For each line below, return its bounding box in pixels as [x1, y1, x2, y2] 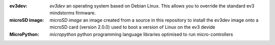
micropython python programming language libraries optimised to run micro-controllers [49, 31, 233, 37]
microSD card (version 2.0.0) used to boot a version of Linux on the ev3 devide [49, 24, 215, 30]
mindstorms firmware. [49, 10, 96, 16]
